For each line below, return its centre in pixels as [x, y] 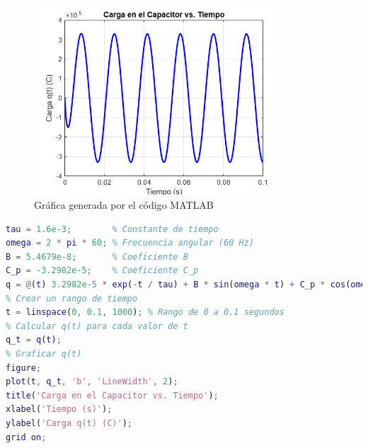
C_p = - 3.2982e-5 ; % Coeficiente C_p [102, 271]
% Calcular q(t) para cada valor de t [97, 326]
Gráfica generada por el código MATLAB [124, 205]
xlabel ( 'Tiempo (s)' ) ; [59, 409]
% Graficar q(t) [44, 354]
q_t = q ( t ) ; [34, 340]
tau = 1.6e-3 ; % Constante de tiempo [112, 229]
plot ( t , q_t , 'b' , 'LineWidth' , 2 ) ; [92, 382]
